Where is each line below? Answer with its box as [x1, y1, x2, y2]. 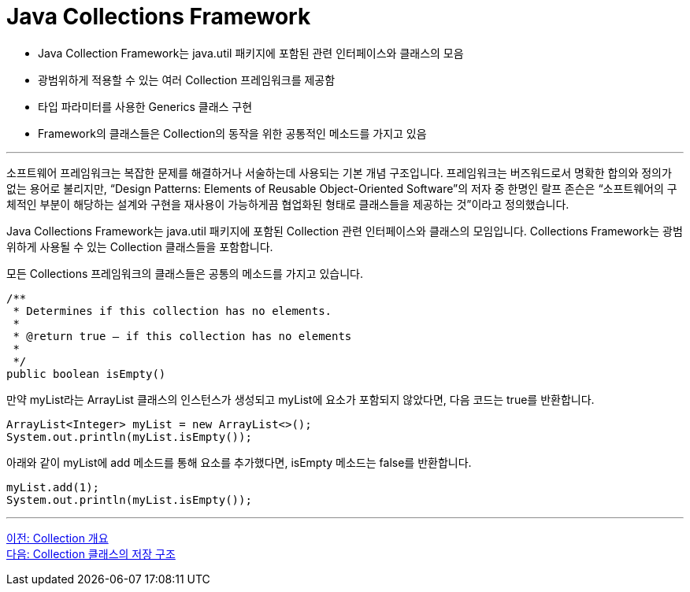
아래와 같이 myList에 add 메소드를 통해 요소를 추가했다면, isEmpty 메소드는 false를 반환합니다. [6, 455, 472, 469]
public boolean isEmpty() [6, 367, 166, 380]
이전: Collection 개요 [6, 531, 109, 545]
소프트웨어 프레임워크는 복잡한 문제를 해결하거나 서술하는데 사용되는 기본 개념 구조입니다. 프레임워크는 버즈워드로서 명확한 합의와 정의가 [6, 165, 672, 179]
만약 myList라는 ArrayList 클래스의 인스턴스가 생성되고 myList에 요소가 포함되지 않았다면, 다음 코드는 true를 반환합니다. [6, 392, 595, 406]
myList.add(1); [6, 480, 100, 494]
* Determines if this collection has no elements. [13, 304, 332, 317]
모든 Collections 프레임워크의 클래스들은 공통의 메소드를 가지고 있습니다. [6, 266, 363, 280]
